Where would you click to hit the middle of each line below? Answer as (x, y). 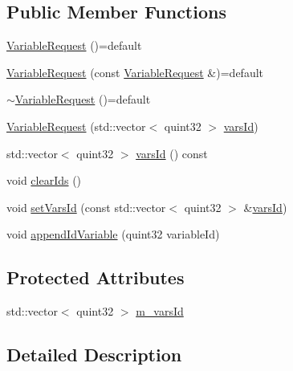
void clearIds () (44, 180)
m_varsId (160, 311)
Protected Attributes (96, 277)
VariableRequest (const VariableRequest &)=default (135, 72)
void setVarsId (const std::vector (86, 207)
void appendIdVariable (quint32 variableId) (113, 234)
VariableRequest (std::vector (76, 126)
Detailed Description (94, 355)
